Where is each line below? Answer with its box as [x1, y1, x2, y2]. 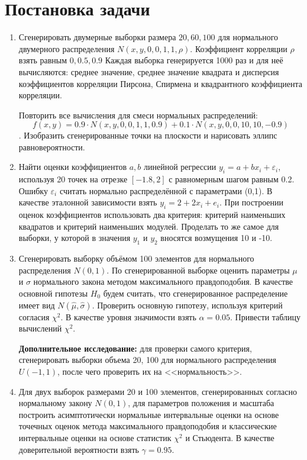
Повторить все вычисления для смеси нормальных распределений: [18, 108, 258, 121]
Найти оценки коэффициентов [18, 160, 127, 173]
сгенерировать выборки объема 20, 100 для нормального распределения [18, 353, 277, 366]
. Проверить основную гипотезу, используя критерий [92, 298, 283, 311]
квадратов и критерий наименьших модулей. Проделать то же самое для [18, 220, 279, 232]
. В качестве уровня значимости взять [60, 310, 196, 323]
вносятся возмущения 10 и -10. [160, 231, 273, 244]
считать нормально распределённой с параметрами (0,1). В [59, 184, 273, 197]
